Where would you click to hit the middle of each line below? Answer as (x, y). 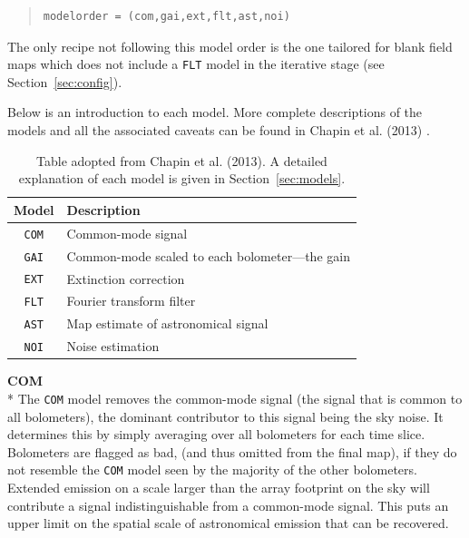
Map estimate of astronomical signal (167, 323)
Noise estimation (113, 346)
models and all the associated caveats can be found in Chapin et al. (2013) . (219, 130)
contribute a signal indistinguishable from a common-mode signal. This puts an (228, 505)
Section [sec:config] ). (65, 81)
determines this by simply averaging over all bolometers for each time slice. (216, 434)
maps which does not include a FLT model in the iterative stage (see (196, 64)
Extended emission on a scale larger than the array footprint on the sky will (219, 488)
